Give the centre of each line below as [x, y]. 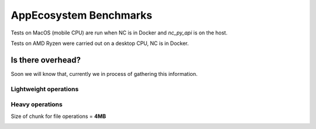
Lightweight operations [45, 89]
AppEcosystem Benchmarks [82, 15]
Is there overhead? [46, 60]
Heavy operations [37, 104]
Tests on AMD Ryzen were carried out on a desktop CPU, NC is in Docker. [100, 43]
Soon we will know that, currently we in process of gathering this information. [104, 74]
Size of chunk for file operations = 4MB [59, 116]
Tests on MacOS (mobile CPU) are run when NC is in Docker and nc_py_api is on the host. [119, 33]
